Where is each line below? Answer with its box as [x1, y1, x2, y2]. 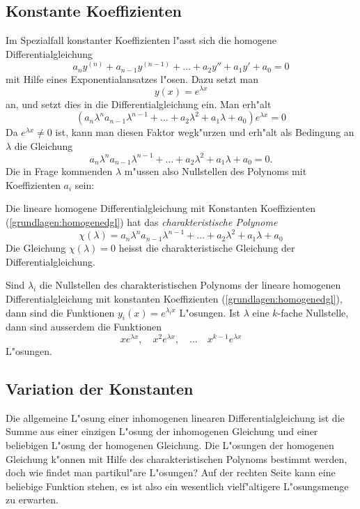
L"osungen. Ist [179, 305, 241, 319]
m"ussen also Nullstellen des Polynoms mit [124, 164, 307, 178]
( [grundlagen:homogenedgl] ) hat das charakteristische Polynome [6, 215, 278, 229]
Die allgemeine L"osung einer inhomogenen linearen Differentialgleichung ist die [6, 410, 345, 425]
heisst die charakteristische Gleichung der [118, 241, 295, 255]
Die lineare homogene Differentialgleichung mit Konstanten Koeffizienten [6, 201, 316, 215]
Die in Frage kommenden [6, 164, 113, 178]
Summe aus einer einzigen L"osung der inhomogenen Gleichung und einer [6, 424, 318, 439]
